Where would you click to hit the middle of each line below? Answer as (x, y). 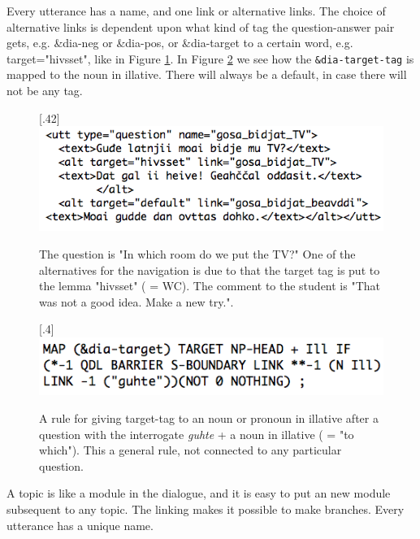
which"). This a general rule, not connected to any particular (191, 450)
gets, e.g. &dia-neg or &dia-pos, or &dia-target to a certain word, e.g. (180, 43)
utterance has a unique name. (80, 525)
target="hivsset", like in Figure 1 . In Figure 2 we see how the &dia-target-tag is (210, 58)
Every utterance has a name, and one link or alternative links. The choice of (196, 11)
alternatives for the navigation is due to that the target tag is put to (210, 269)
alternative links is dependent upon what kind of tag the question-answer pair (201, 26)
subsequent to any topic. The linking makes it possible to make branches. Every (206, 509)
